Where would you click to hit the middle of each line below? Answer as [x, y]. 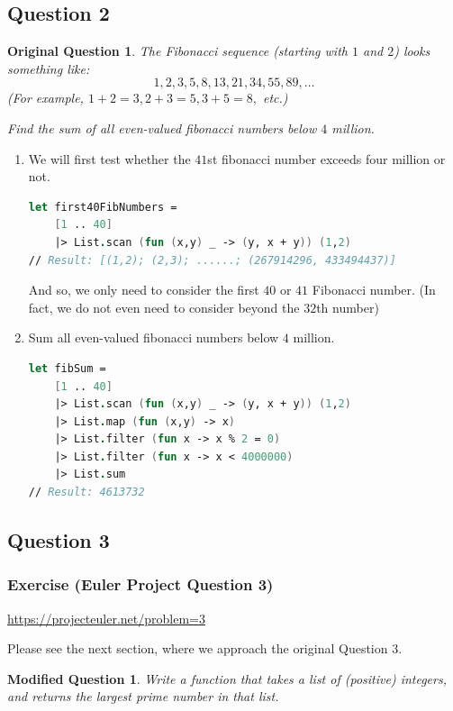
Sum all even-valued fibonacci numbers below [154, 337]
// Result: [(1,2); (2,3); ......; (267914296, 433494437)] [212, 260]
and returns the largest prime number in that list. [143, 696]
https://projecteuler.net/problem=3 [106, 618]
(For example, [45, 98]
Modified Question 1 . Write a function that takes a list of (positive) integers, [227, 678]
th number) [348, 307]
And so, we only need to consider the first [144, 290]
